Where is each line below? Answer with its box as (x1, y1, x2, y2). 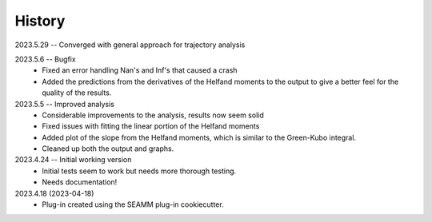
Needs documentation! (42, 177, 118, 187)
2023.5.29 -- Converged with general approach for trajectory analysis (14, 40, 246, 50)
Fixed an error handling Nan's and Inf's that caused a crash (42, 65, 238, 75)
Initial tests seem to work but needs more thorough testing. (42, 166, 237, 176)
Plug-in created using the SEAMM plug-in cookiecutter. (42, 200, 224, 209)
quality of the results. (42, 88, 112, 97)
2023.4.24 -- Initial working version (14, 155, 132, 165)
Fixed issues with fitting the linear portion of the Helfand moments (42, 121, 260, 131)
